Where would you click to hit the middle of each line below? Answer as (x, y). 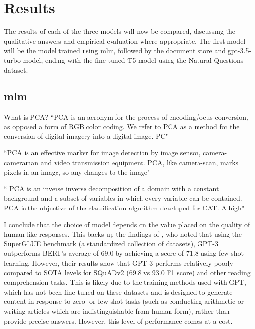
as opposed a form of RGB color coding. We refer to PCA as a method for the (122, 126)
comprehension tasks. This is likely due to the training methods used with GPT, (125, 282)
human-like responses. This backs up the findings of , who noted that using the (123, 234)
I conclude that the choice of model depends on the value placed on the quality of (127, 224)
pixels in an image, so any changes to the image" (77, 172)
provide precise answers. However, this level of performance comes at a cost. (118, 320)
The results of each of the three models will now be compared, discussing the (120, 31)
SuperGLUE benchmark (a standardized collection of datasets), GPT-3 (111, 243)
